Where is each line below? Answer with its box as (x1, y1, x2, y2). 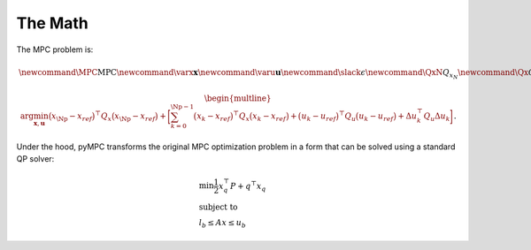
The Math (16, 13, 88, 33)
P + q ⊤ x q (230, 179, 266, 193)
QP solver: (16, 154, 55, 164)
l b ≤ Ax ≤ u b (198, 217, 247, 230)
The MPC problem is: (16, 44, 94, 55)
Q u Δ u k (423, 111, 450, 124)
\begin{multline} (204, 93, 272, 103)
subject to (198, 202, 238, 212)
